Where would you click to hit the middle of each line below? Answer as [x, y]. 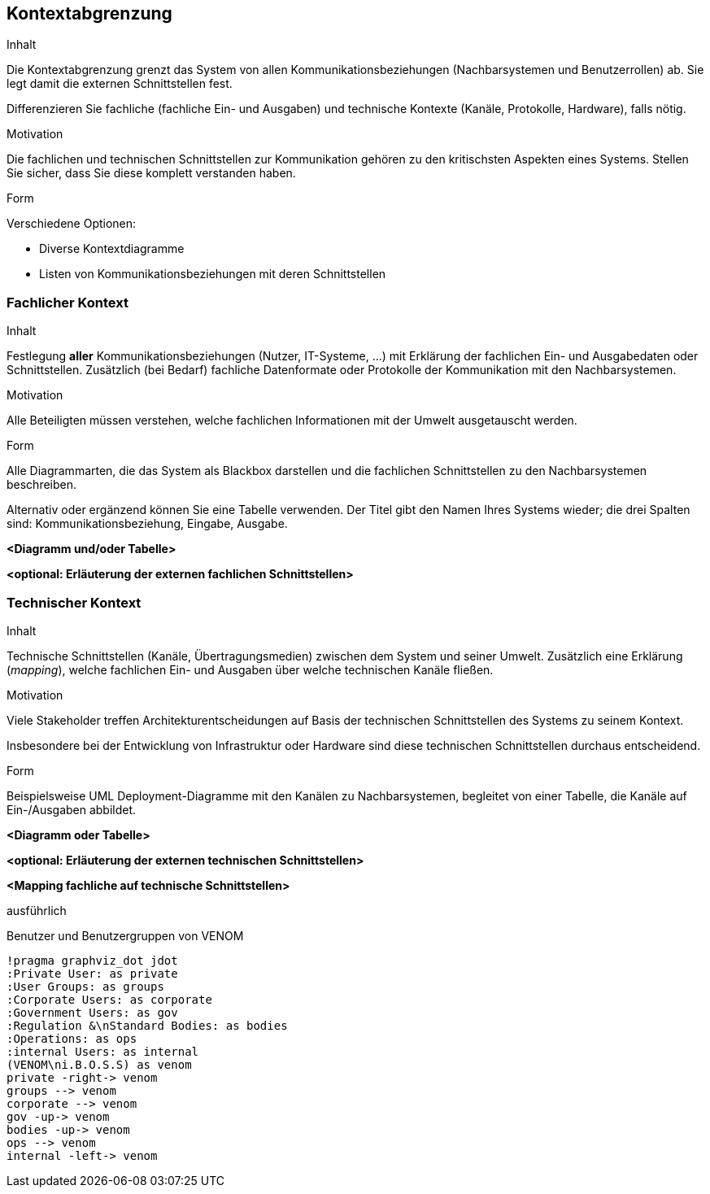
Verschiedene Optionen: [72, 224]
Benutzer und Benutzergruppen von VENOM [125, 935]
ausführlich [37, 910]
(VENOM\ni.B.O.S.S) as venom [99, 1064]
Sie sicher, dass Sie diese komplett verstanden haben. [151, 173]
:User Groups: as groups [85, 986]
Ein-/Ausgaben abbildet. [72, 809]
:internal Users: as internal [103, 1051]
